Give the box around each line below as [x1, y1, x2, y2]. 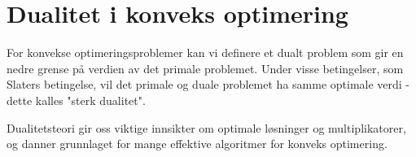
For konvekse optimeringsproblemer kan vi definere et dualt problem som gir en [7, 44, 404, 61]
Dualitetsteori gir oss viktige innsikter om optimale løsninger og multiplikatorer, [7, 119, 406, 136]
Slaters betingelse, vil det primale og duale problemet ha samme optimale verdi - [7, 76, 410, 93]
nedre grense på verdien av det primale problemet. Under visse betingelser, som [7, 59, 404, 76]
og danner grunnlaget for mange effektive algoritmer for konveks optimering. [7, 135, 388, 152]
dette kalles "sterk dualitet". [7, 91, 146, 108]
